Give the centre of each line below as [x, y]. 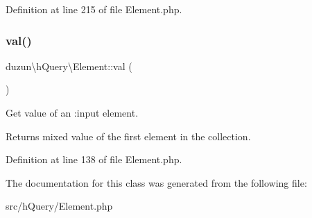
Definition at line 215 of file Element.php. [94, 9]
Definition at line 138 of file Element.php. [94, 159]
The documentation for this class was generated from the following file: [156, 182]
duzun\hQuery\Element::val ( [69, 66]
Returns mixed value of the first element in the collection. [128, 136]
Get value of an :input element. [72, 112]
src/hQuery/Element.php [59, 206]
